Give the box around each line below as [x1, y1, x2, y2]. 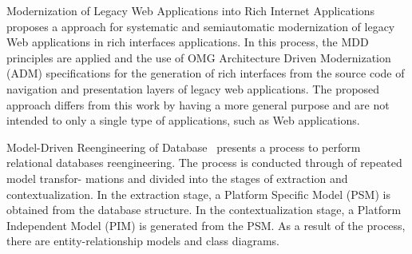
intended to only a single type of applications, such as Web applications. [6, 112, 360, 129]
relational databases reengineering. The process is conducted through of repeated [6, 154, 402, 171]
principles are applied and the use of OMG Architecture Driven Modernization [6, 49, 391, 65]
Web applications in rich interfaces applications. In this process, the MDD [6, 34, 369, 50]
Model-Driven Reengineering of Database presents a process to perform [6, 138, 361, 155]
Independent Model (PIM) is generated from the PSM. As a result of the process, [6, 216, 406, 233]
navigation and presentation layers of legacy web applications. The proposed [6, 80, 380, 97]
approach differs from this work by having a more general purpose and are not [6, 96, 390, 113]
